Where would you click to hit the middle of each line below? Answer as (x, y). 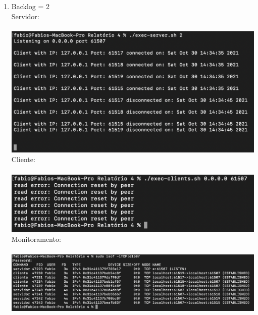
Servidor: (25, 16)
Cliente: (23, 159)
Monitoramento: (36, 239)
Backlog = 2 (31, 6)
